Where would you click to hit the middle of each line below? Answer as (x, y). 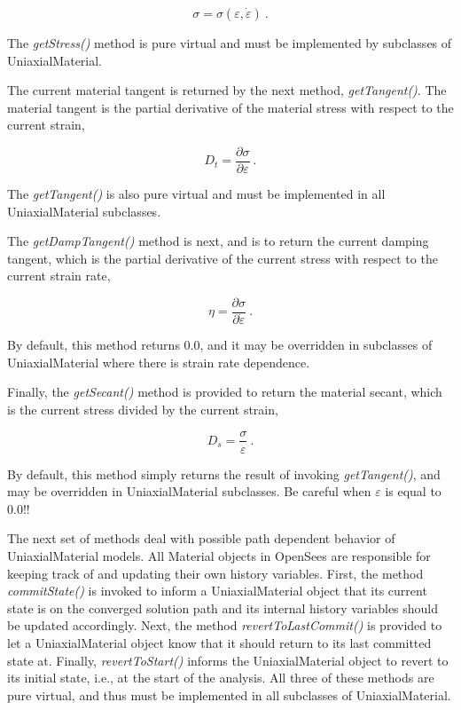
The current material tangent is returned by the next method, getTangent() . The (227, 90)
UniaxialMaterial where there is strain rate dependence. (159, 362)
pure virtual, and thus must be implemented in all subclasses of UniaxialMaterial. (229, 694)
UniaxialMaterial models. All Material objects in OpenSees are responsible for (219, 555)
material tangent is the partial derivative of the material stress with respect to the (230, 107)
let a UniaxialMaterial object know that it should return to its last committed (219, 642)
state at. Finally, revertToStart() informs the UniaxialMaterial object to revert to (228, 660)
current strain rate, (59, 276)
